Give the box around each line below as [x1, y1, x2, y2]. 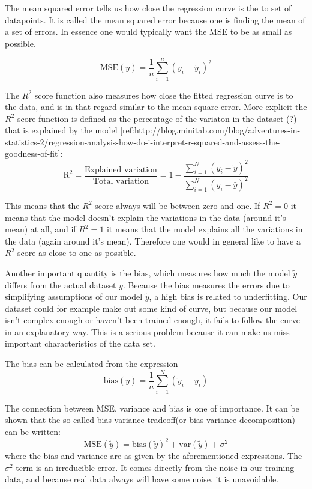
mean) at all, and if [5, 223, 76, 235]
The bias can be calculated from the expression [5, 357, 178, 370]
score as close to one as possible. [17, 246, 136, 259]
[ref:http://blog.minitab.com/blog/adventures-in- [120, 124, 301, 136]
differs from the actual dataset [5, 278, 116, 291]
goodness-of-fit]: [5, 147, 63, 160]
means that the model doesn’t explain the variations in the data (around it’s [5, 211, 286, 223]
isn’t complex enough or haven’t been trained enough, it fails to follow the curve [5, 314, 300, 326]
